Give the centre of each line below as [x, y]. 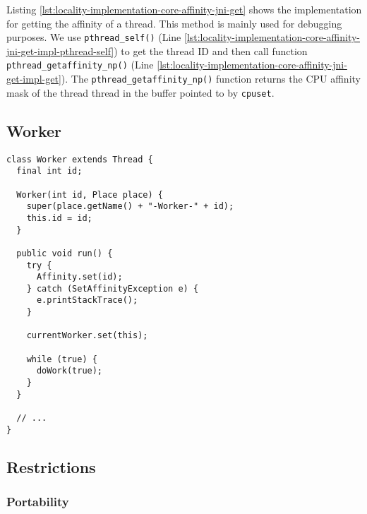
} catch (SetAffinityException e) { [113, 288]
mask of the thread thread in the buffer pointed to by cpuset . [140, 92]
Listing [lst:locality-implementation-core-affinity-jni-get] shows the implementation [184, 9]
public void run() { [65, 253]
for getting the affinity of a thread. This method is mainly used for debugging [174, 23]
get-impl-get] [34, 79]
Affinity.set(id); [79, 277]
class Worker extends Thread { [80, 159]
